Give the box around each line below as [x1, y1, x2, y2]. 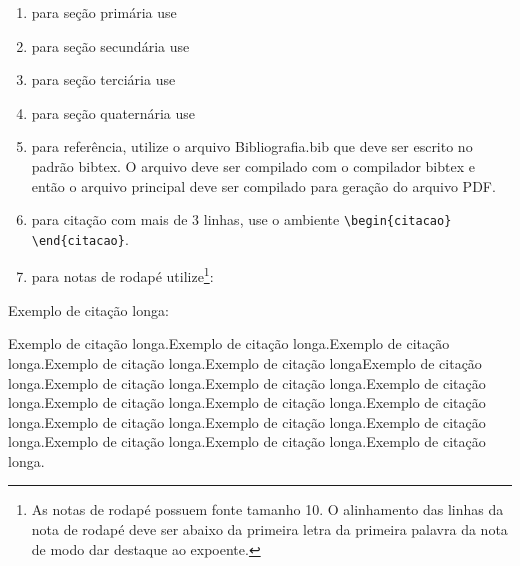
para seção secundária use [31, 35, 190, 56]
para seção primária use [31, 2, 177, 22]
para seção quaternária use [31, 102, 196, 123]
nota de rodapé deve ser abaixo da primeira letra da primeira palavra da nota [31, 519, 508, 540]
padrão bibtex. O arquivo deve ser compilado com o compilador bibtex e [31, 155, 475, 176]
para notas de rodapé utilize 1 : [31, 263, 214, 287]
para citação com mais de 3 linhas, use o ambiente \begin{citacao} [31, 209, 452, 230]
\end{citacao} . [31, 228, 129, 249]
